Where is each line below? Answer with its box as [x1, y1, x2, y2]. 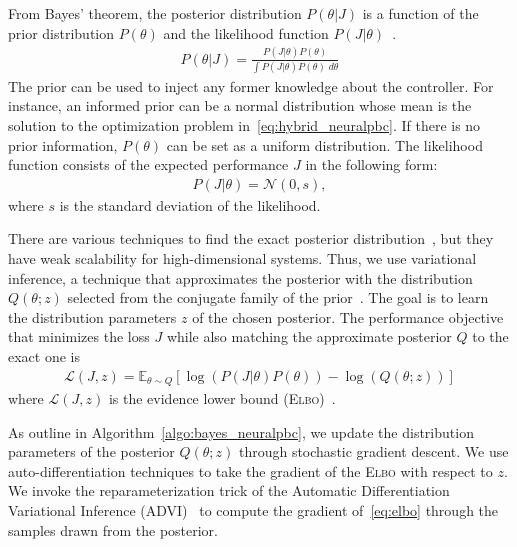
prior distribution [8, 22, 115, 43]
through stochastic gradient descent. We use [238, 441, 509, 462]
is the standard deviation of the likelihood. [59, 194, 321, 215]
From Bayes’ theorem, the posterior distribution [8, 3, 302, 23]
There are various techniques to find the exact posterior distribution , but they [8, 228, 494, 249]
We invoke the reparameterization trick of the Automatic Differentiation [8, 480, 450, 501]
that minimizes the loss [8, 326, 150, 347]
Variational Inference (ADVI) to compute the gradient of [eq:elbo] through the [8, 500, 499, 521]
